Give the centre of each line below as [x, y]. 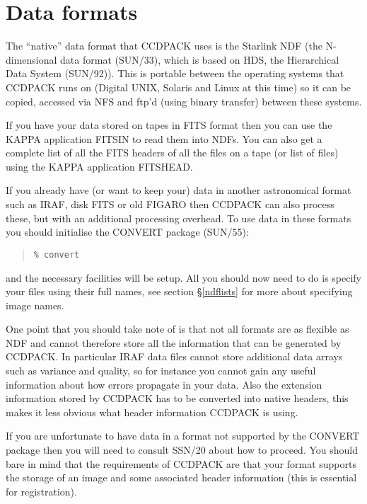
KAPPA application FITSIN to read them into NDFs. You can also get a [164, 138]
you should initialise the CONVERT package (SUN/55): [127, 232]
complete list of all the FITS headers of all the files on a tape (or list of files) [172, 153]
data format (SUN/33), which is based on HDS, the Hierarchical [200, 59]
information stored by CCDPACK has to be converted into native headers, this [177, 398]
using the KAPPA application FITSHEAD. [99, 166]
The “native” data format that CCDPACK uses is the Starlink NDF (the [164, 46]
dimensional [31, 59]
